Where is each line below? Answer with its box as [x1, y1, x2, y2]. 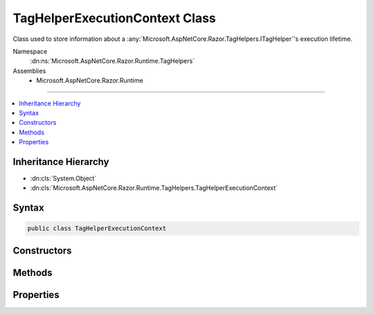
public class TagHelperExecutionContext [27, 225, 166, 232]
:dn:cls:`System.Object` [30, 174, 97, 182]
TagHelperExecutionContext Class [12, 10, 216, 26]
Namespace [12, 47, 48, 55]
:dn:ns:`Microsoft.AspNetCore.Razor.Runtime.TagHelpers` [30, 57, 195, 65]
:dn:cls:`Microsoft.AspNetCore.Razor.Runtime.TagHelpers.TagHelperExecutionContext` [30, 184, 278, 192]
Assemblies [12, 67, 46, 75]
